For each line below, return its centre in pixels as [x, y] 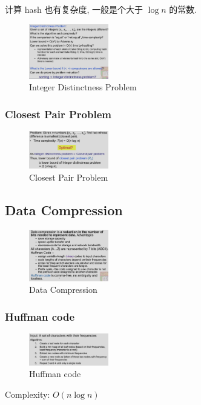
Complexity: [28, 394]
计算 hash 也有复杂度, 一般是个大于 [74, 9]
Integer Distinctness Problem [83, 87]
